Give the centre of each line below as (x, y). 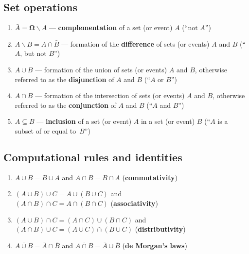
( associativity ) (134, 203)
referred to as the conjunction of (65, 105)
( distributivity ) (160, 229)
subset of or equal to (45, 130)
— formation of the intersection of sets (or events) (110, 95)
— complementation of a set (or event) (111, 27)
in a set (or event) (168, 121)
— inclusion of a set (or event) (84, 121)
